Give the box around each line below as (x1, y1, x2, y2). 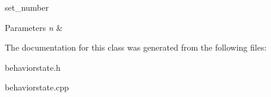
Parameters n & (5, 21, 63, 33)
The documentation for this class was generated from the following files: (5, 41, 267, 54)
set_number (5, 1, 49, 13)
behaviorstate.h (5, 61, 61, 73)
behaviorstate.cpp (5, 81, 69, 93)
